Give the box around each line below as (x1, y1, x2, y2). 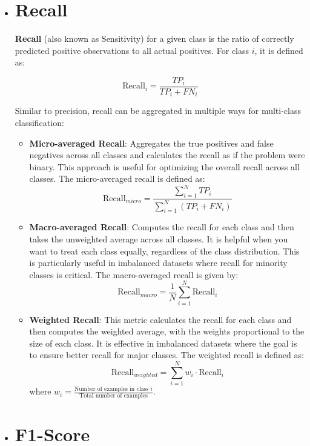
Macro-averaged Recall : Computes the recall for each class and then (29, 221, 294, 233)
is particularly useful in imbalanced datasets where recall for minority (29, 256, 288, 269)
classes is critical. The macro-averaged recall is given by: (29, 268, 239, 281)
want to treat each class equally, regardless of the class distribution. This (29, 244, 300, 257)
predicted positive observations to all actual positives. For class (15, 44, 249, 56)
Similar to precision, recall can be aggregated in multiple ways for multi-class (15, 104, 302, 117)
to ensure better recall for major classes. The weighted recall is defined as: (29, 348, 304, 361)
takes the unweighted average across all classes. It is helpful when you (29, 233, 288, 245)
